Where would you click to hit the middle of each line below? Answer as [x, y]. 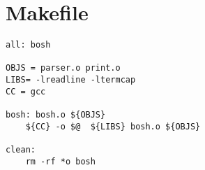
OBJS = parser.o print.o [63, 68]
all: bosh [28, 45]
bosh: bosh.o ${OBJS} [56, 115]
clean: [21, 150]
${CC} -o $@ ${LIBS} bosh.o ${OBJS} [113, 126]
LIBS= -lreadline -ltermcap [71, 80]
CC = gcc [26, 91]
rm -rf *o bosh [60, 161]
